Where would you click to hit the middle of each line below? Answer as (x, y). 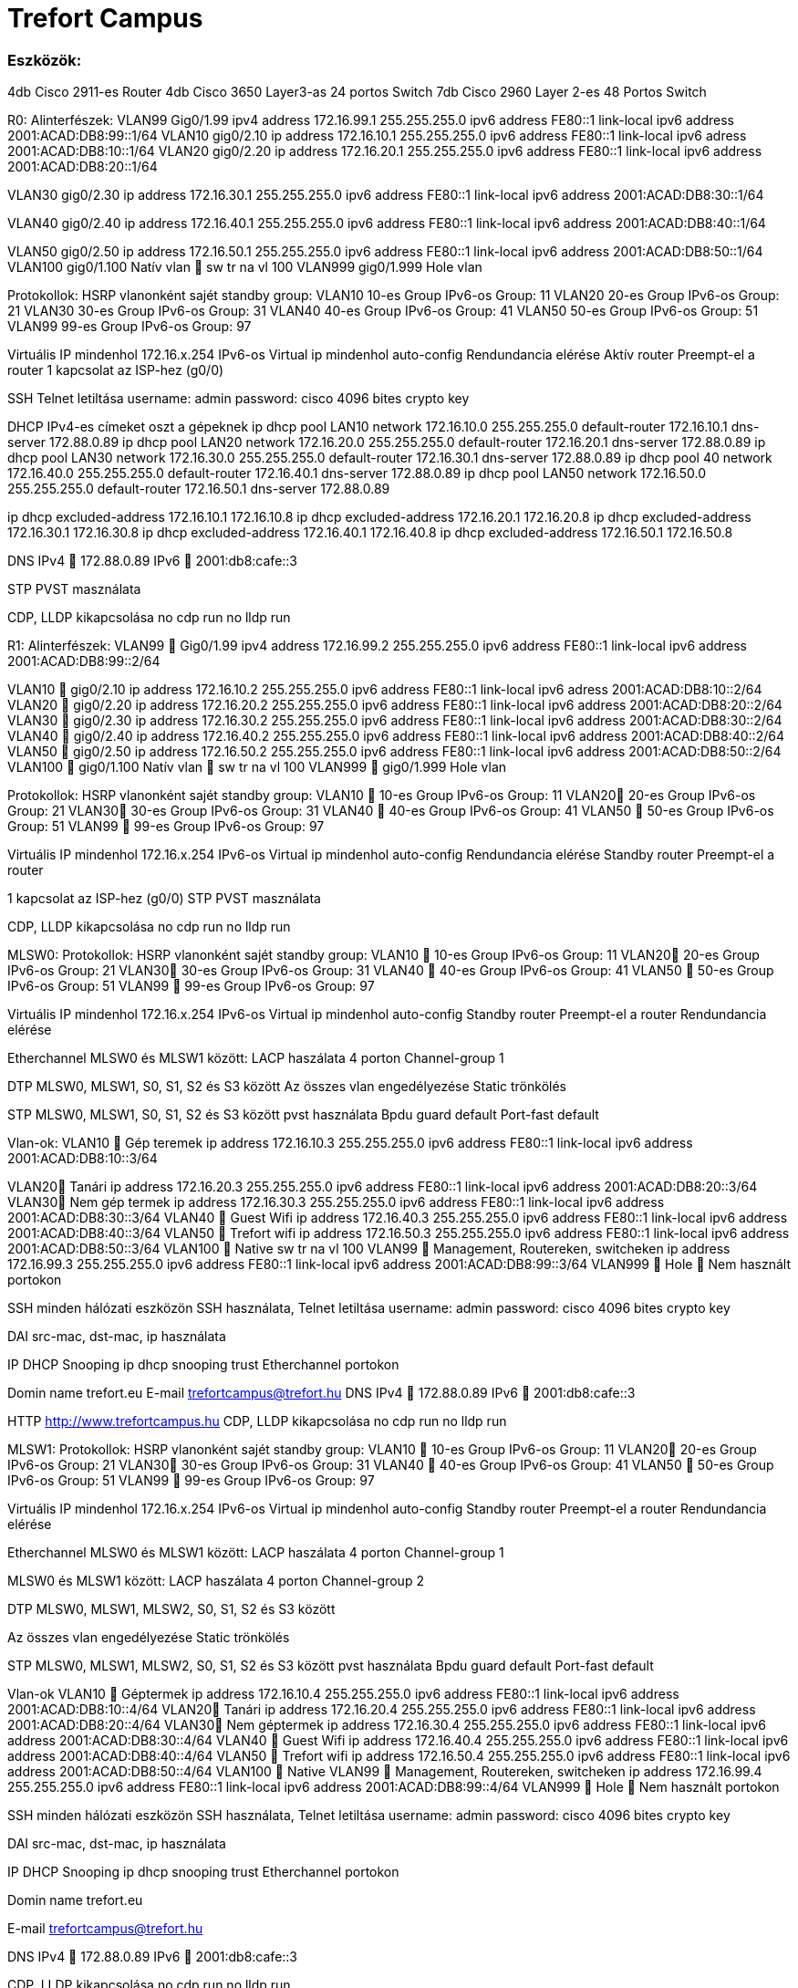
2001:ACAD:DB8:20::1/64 (83, 167)
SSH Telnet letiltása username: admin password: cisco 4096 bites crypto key (238, 399)
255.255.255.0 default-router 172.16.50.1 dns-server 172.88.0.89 (199, 489)
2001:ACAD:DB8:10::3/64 (83, 1159)
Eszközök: (45, 60)
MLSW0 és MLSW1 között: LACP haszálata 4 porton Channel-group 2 (216, 1581)
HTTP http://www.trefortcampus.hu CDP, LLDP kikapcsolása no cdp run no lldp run (257, 1421)
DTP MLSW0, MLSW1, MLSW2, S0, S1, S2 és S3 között (171, 1609)
